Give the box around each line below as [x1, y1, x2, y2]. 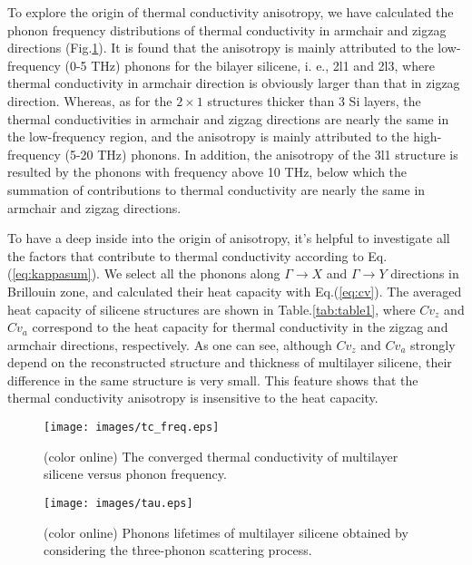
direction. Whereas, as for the [7, 91, 172, 110]
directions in [390, 264, 459, 283]
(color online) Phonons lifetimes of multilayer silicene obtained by [44, 522, 408, 541]
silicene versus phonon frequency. [44, 464, 227, 483]
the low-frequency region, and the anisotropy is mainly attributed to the [7, 127, 409, 146]
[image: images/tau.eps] [44, 496, 193, 510]
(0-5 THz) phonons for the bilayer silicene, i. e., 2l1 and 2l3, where [64, 55, 435, 74]
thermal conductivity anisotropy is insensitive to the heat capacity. [7, 388, 379, 407]
